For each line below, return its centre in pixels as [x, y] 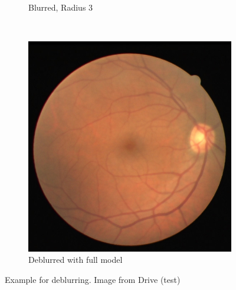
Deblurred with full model [76, 260]
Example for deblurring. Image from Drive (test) [93, 279]
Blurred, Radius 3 [61, 7]
